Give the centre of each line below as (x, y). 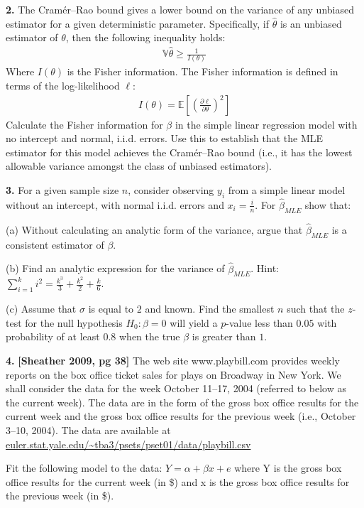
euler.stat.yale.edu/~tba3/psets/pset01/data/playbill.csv (128, 444)
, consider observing (171, 189)
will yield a (194, 322)
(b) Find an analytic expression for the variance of (115, 268)
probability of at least (53, 336)
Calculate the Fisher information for (84, 124)
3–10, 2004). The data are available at (88, 430)
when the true (149, 336)
